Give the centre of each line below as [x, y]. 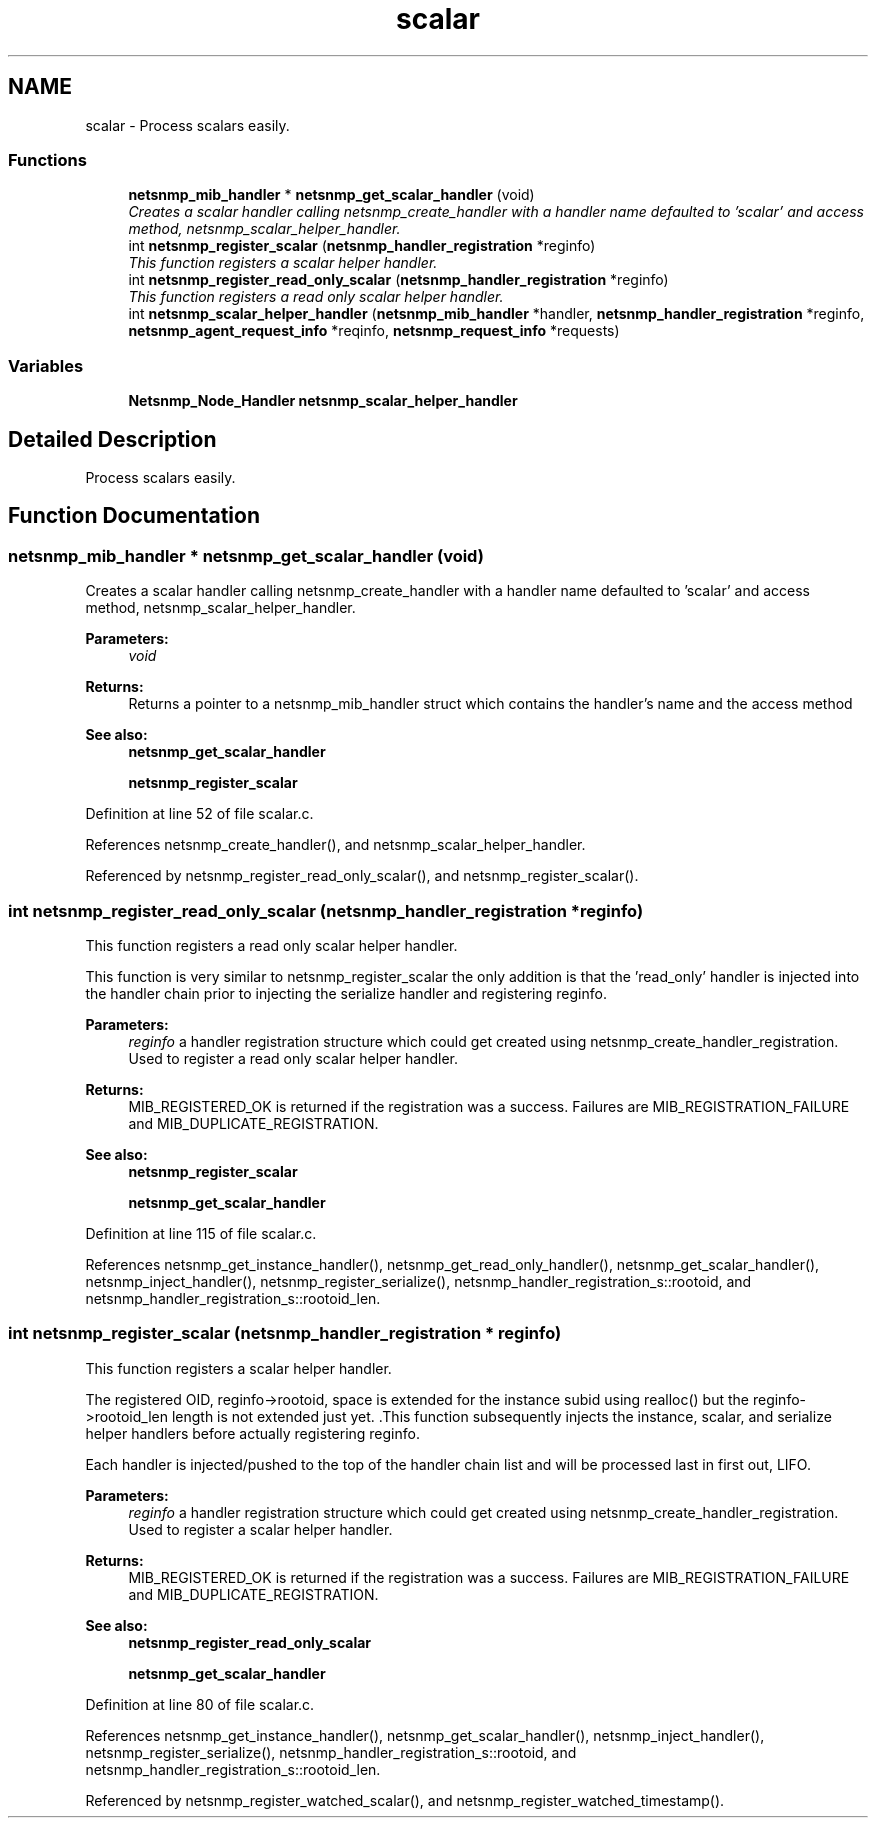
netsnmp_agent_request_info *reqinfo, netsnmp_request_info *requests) [374, 331]
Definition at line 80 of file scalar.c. [200, 1704]
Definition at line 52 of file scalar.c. [199, 814]
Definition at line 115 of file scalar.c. [201, 1233]
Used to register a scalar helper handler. [260, 1529]
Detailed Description [112, 439]
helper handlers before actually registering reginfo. [252, 1433]
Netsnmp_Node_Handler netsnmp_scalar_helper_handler [323, 401]
